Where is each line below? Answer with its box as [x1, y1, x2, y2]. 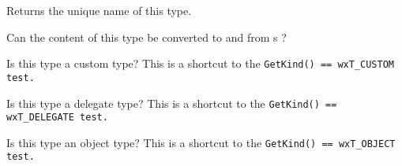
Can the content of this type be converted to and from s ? [6, 28, 287, 45]
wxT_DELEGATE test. [6, 112, 108, 124]
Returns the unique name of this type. [6, 2, 192, 18]
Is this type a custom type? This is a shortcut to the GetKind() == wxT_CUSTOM [6, 55, 394, 72]
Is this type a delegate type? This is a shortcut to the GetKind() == [6, 94, 337, 111]
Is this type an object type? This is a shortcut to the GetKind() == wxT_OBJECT [6, 134, 396, 150]
